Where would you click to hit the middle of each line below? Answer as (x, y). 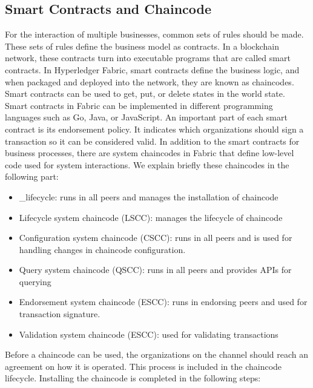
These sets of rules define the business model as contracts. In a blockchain (142, 46)
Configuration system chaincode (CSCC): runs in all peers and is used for (156, 238)
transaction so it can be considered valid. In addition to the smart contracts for (152, 141)
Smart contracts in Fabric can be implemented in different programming (139, 105)
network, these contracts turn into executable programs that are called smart (148, 58)
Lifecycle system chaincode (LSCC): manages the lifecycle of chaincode (151, 217)
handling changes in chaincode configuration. (102, 249)
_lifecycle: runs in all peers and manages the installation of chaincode (149, 196)
